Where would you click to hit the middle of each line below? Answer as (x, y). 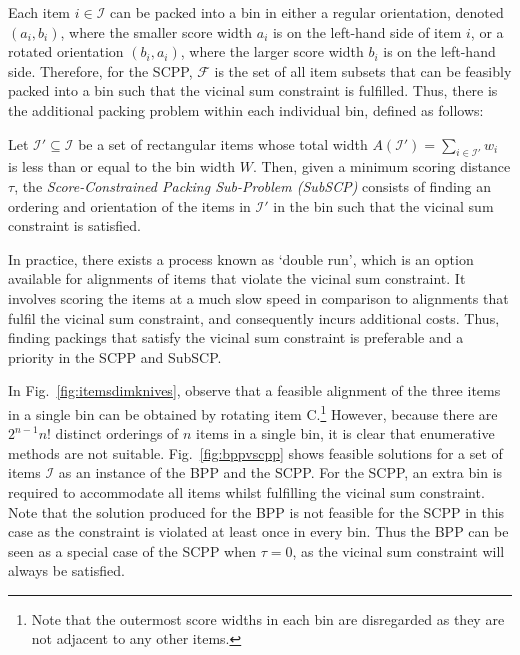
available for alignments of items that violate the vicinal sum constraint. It (237, 278)
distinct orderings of (117, 433)
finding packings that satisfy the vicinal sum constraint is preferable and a (236, 337)
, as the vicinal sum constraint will (398, 550)
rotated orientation (66, 51)
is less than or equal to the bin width (121, 166)
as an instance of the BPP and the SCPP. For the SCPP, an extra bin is (280, 472)
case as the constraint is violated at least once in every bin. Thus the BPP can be (258, 531)
